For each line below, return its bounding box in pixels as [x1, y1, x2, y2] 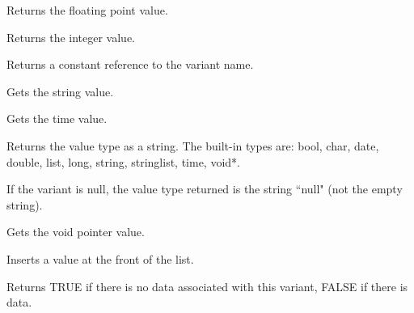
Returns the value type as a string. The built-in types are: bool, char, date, [6, 137, 379, 154]
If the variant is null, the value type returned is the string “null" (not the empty [6, 180, 403, 197]
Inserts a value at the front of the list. [6, 250, 194, 267]
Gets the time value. [6, 110, 108, 127]
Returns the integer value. [6, 28, 136, 45]
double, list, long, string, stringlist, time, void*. [6, 153, 240, 170]
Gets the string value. [6, 82, 114, 99]
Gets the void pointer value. [6, 223, 145, 240]
